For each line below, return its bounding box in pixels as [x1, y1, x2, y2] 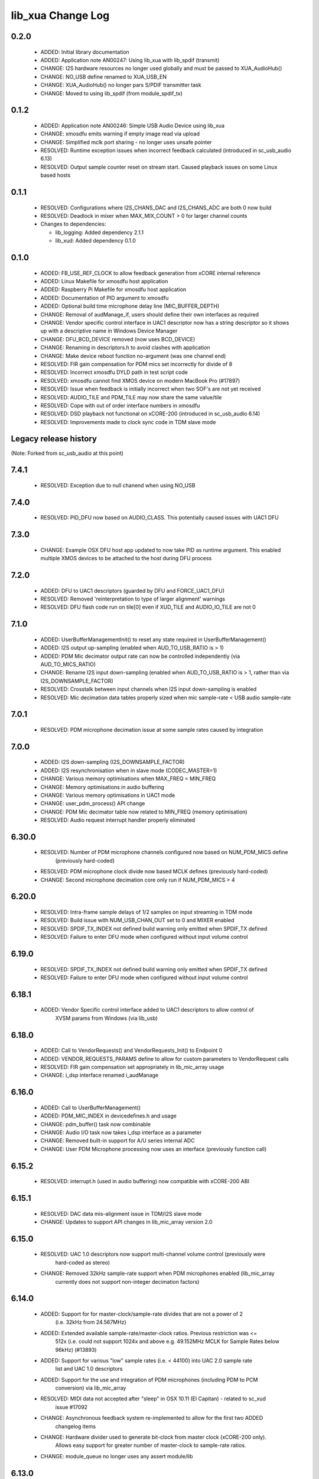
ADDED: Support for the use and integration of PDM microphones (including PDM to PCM [40, 1376, 258, 1383]
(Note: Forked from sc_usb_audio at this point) [11, 450, 124, 457]
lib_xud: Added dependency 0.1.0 [55, 237, 136, 244]
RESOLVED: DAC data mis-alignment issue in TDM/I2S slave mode [40, 1210, 202, 1217]
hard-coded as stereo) [55, 1259, 110, 1266]
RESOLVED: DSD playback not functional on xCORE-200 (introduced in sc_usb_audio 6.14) [40, 410, 261, 417]
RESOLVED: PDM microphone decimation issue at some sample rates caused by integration [40, 726, 263, 733]
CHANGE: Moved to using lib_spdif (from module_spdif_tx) [40, 89, 183, 97]
